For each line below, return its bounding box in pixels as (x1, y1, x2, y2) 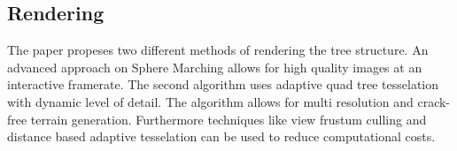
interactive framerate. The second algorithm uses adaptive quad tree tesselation (7, 75, 439, 94)
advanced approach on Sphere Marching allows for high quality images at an (7, 57, 422, 76)
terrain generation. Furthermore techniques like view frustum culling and (30, 109, 427, 128)
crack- (417, 92, 451, 110)
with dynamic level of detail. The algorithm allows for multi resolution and (7, 92, 414, 110)
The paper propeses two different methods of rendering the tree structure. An (7, 41, 429, 59)
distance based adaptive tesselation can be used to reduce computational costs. (7, 127, 436, 146)
